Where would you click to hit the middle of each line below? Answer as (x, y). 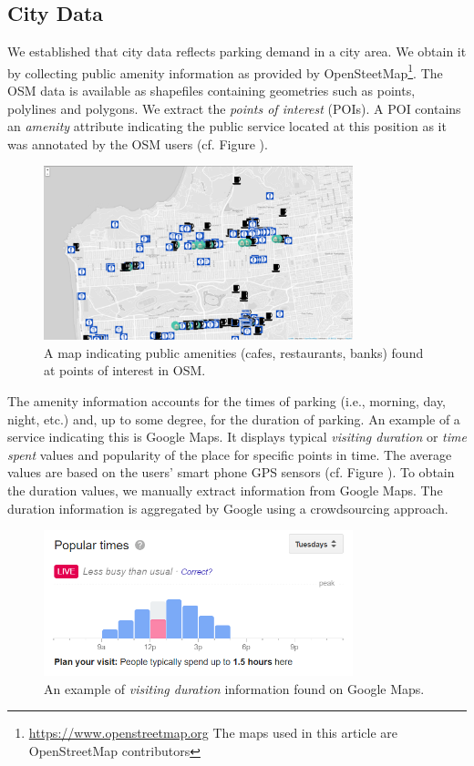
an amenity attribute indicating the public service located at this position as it (227, 126)
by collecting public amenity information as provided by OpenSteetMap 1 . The (225, 71)
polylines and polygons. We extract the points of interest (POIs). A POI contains (234, 108)
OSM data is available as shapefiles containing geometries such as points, (211, 91)
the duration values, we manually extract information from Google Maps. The (225, 490)
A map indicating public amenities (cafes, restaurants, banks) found (234, 352)
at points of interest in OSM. (125, 370)
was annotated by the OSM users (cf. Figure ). (138, 143)
